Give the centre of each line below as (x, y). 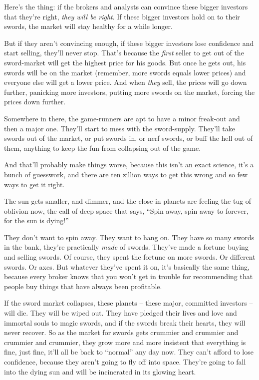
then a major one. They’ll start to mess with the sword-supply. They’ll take (120, 128)
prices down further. (35, 102)
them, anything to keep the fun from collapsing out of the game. (103, 148)
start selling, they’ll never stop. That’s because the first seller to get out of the (124, 53)
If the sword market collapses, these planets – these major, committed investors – (129, 303)
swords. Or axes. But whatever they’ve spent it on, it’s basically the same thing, (127, 266)
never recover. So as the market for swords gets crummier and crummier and (121, 332)
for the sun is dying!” (36, 220)
